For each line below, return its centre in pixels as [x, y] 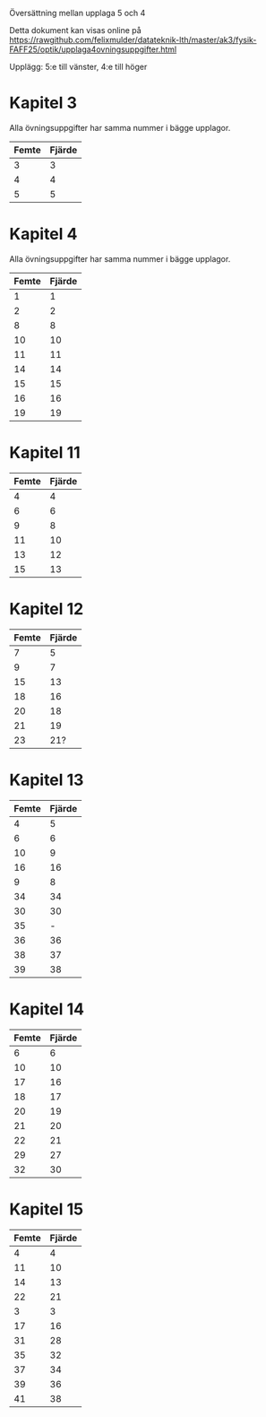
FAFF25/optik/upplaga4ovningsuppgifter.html [93, 49]
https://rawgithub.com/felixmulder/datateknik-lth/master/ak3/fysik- [133, 40]
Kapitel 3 [43, 103]
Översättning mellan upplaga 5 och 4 [77, 13]
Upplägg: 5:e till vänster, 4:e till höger [78, 67]
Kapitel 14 [47, 1009]
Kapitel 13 [47, 780]
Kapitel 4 [43, 235]
